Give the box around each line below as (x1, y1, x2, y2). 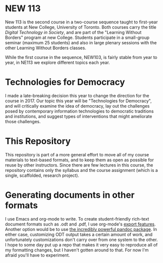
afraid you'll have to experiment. (5, 252, 70, 258)
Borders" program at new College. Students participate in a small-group (5, 35, 150, 40)
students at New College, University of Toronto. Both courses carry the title (5, 24, 157, 30)
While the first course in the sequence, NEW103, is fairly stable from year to (5, 54, 158, 60)
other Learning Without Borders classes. (5, 45, 86, 51)
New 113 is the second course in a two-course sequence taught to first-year (5, 19, 158, 25)
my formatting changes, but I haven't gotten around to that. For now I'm (5, 247, 149, 253)
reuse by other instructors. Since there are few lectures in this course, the (5, 162, 153, 168)
